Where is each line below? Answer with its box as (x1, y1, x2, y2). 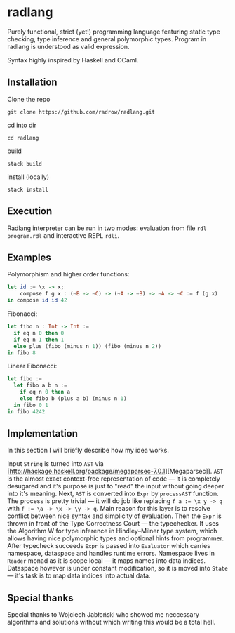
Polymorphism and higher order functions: (7, 270, 130, 279)
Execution (7, 205, 53, 218)
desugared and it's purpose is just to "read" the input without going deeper (7, 482, 224, 491)
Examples (7, 251, 51, 263)
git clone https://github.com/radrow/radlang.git (7, 108, 156, 116)
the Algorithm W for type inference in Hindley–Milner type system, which (7, 527, 217, 535)
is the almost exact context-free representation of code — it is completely (7, 474, 221, 483)
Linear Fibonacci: (7, 362, 58, 371)
